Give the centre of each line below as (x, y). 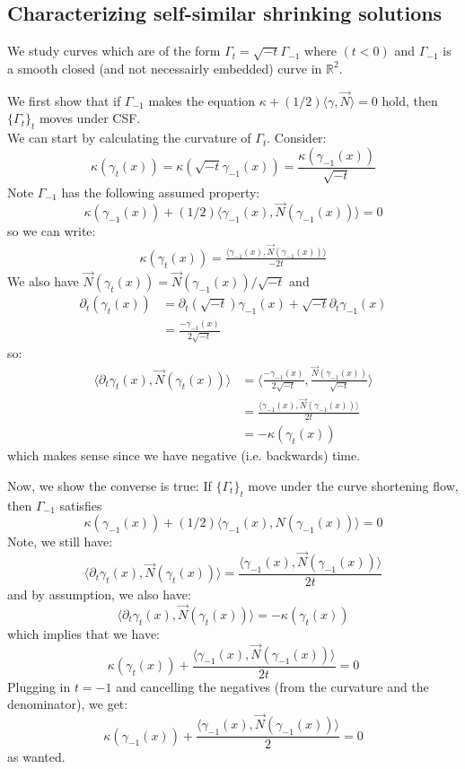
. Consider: (297, 138)
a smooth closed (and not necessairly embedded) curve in (165, 68)
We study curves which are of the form (114, 51)
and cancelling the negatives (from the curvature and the (272, 686)
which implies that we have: (84, 633)
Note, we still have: (60, 542)
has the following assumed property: (161, 192)
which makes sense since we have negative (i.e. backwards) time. (184, 455)
